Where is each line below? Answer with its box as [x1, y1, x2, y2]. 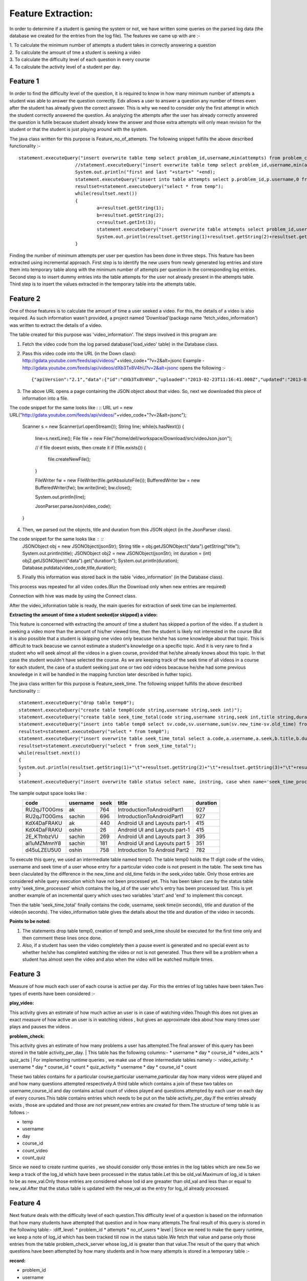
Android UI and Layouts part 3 [118, 833, 190, 840]
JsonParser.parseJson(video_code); [35, 503, 112, 509]
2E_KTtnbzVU [25, 833, 59, 840]
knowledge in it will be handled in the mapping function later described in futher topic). [9, 671, 193, 677]
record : [9, 1257, 26, 1264]
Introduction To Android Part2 [118, 846, 189, 854]
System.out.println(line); [35, 493, 86, 500]
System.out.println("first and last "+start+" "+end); [75, 169, 216, 175]
